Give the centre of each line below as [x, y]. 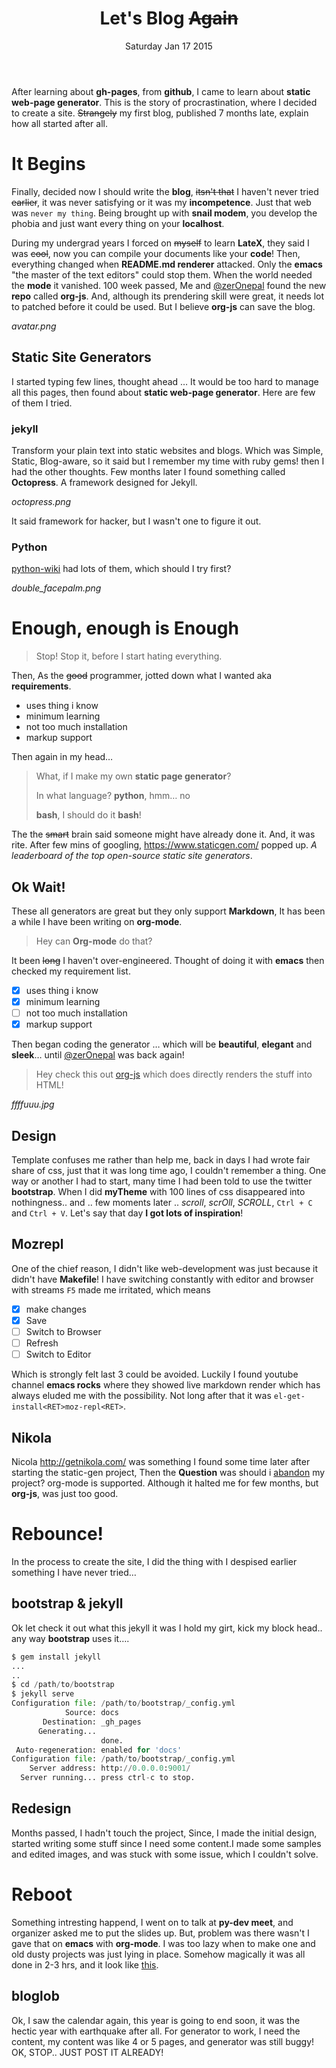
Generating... [67, 1731]
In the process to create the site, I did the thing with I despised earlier [154, 1561]
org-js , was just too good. [65, 1494]
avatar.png [34, 326]
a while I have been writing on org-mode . [97, 922]
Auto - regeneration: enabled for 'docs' [99, 1750]
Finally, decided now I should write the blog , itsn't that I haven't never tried [165, 191]
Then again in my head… [62, 757]
